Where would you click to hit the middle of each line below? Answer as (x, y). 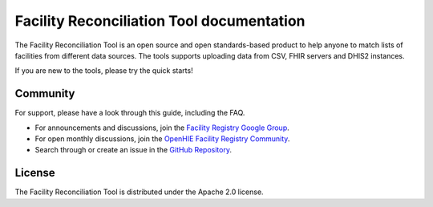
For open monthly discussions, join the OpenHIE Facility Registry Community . (162, 139)
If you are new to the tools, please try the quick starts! (104, 71)
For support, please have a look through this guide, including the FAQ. (130, 113)
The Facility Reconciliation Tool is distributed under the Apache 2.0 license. (139, 192)
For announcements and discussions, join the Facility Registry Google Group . (162, 128)
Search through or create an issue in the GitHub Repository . (134, 150)
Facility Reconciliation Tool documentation (160, 21)
